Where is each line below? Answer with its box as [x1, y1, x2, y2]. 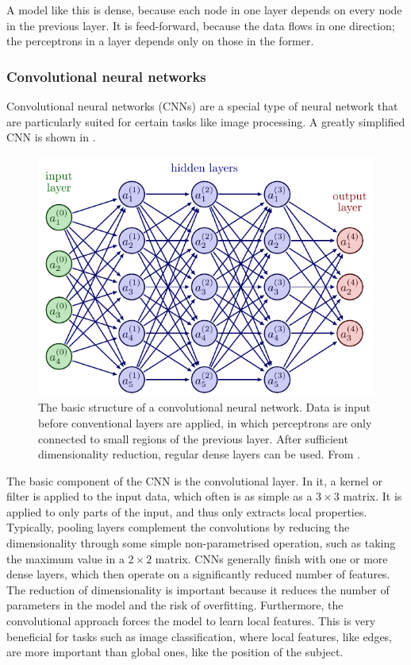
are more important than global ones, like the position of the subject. [6, 644, 344, 660]
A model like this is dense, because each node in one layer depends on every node [6, 2, 402, 17]
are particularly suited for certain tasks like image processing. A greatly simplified [6, 113, 405, 130]
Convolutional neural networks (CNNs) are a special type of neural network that [6, 98, 398, 114]
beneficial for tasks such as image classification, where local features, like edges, [6, 628, 393, 644]
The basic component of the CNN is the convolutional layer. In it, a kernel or [6, 472, 382, 489]
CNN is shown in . [6, 129, 96, 145]
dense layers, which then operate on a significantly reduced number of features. [6, 566, 390, 582]
